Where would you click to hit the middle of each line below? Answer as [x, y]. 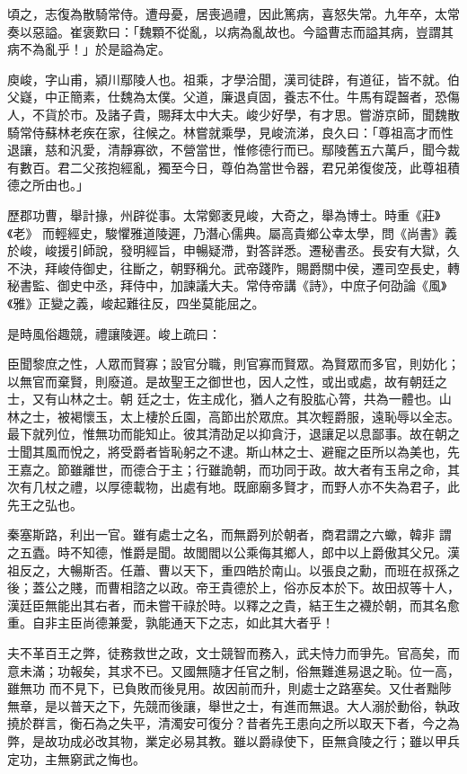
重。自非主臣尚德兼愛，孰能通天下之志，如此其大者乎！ [171, 623]
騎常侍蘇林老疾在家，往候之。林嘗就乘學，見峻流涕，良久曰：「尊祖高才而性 [230, 132]
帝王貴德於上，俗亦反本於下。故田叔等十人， [327, 587]
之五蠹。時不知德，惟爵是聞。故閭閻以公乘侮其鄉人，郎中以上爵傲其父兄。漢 [233, 552]
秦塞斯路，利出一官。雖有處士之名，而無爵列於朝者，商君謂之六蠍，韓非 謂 [229, 534]
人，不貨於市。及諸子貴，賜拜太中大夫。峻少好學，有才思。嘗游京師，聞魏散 [233, 114]
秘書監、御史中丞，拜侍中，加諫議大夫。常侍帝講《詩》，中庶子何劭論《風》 [227, 285]
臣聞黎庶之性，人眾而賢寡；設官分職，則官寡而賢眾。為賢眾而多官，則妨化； [233, 364]
